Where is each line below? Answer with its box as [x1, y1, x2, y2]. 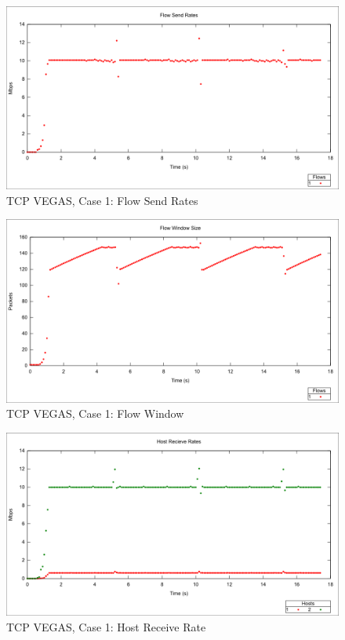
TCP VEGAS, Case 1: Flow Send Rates [6, 192, 198, 208]
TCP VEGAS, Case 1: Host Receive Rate [6, 618, 206, 635]
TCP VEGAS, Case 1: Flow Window [6, 405, 184, 422]
